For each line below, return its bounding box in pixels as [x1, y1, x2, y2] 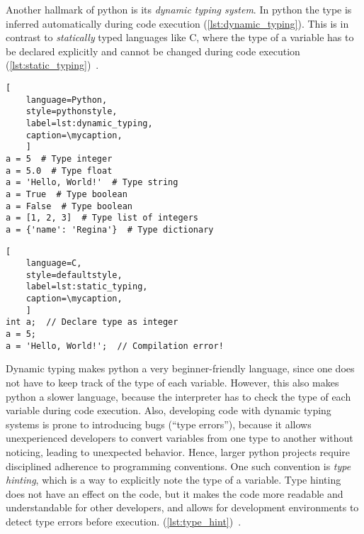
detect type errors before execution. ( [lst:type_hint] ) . [6, 513, 241, 528]
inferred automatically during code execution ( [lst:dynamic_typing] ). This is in [6, 16, 349, 30]
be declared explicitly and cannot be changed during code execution [6, 43, 300, 58]
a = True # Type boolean [6, 189, 127, 199]
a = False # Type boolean [6, 201, 132, 211]
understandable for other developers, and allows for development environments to [6, 500, 359, 515]
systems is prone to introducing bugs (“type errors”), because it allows [6, 416, 312, 431]
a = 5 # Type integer [6, 153, 113, 164]
